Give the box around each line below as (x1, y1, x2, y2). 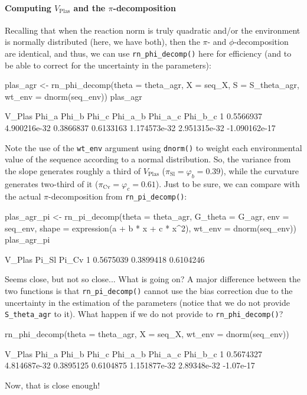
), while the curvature (220, 164, 299, 177)
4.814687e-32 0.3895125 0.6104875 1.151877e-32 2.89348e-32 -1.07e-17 (5, 359, 255, 371)
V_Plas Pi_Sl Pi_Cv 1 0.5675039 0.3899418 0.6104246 (5, 253, 205, 265)
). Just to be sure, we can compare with (155, 177, 300, 190)
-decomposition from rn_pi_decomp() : (48, 190, 187, 203)
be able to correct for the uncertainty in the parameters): (5, 58, 211, 71)
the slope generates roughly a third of (5, 164, 141, 177)
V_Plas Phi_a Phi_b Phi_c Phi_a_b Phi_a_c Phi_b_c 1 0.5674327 (5, 347, 262, 360)
